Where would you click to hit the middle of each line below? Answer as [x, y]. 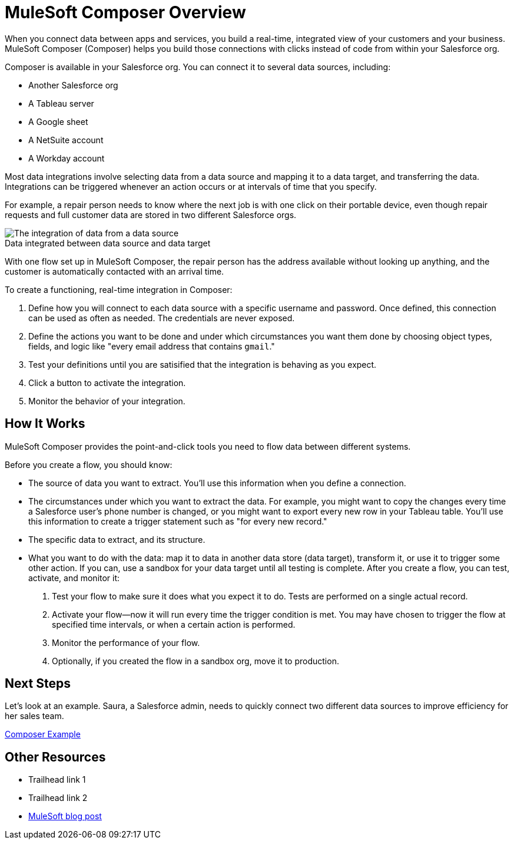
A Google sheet [58, 121]
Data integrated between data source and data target [108, 243]
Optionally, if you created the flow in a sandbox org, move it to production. [195, 661]
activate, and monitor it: [74, 578]
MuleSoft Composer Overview [125, 12]
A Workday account [67, 158]
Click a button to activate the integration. [107, 383]
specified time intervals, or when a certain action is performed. [174, 624]
